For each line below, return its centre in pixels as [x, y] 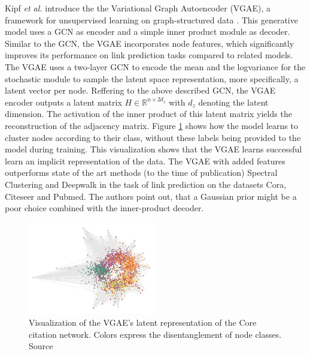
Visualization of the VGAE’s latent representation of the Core [143, 322]
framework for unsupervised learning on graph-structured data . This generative [151, 19]
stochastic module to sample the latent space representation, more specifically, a [152, 78]
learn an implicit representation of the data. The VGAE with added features [145, 160]
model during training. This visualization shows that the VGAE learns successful [154, 149]
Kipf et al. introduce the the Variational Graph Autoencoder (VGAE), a [138, 8]
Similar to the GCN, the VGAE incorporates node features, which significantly [150, 43]
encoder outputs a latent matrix [63, 102]
